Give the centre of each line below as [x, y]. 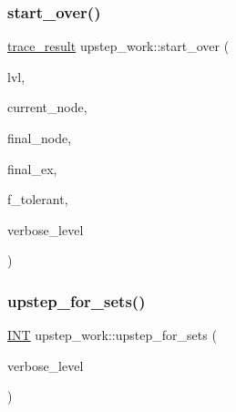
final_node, [40, 138]
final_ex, [32, 168]
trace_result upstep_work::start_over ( [118, 46]
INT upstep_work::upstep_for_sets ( [112, 335]
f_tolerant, [38, 199]
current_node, [47, 107]
